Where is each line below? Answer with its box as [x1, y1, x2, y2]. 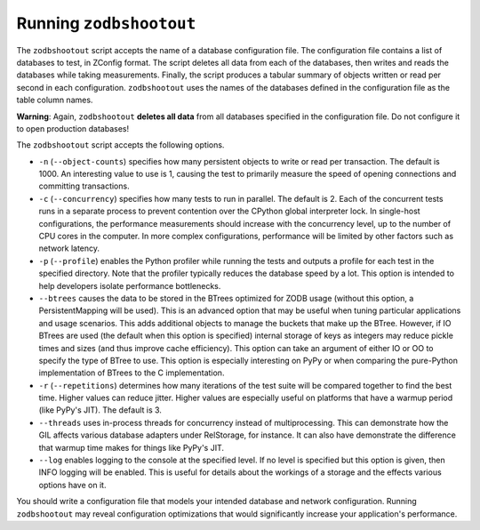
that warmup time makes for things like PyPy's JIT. [38, 442, 225, 453]
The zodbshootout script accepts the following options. [16, 140, 225, 150]
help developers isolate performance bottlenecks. [38, 280, 221, 291]
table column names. [16, 94, 93, 106]
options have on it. [38, 479, 107, 490]
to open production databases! [16, 123, 130, 133]
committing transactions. [38, 181, 130, 191]
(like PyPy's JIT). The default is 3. [38, 405, 162, 415]
